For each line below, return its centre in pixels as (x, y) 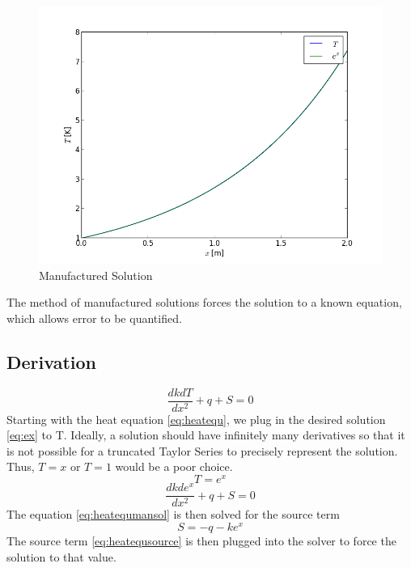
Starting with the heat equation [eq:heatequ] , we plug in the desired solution (196, 419)
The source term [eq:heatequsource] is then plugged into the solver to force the (201, 540)
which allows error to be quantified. (94, 318)
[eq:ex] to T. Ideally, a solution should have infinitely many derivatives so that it (206, 435)
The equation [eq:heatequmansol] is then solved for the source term (173, 514)
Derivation (51, 361)
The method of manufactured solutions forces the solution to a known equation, (204, 302)
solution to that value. (61, 556)
